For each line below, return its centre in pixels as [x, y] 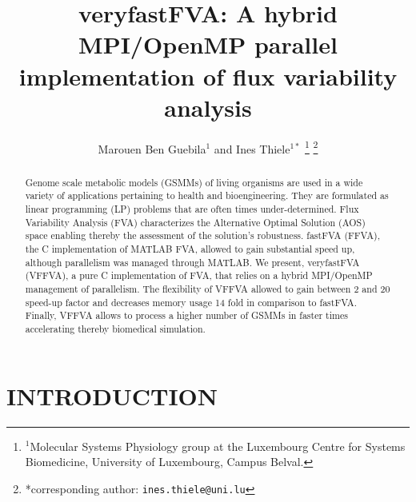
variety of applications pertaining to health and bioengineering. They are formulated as [207, 195]
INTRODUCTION [112, 395]
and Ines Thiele [252, 148]
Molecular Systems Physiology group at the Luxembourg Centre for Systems [218, 446]
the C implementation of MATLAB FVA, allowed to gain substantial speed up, [190, 249]
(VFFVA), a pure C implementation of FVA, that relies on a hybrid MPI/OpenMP [199, 275]
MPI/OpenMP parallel [208, 44]
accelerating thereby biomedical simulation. [115, 328]
